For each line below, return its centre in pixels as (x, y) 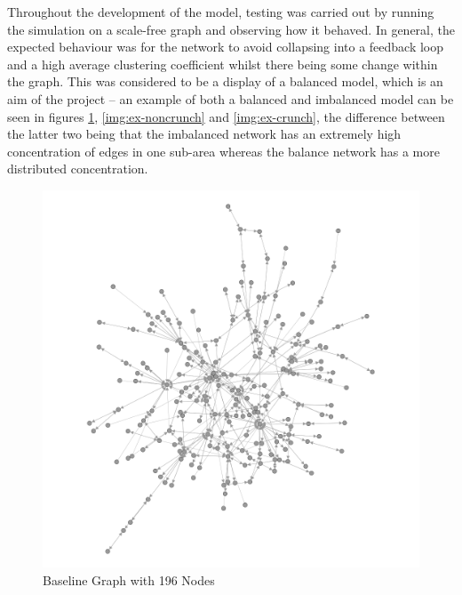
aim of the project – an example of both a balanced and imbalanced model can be (231, 98)
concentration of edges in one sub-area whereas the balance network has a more (223, 151)
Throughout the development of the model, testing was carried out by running (221, 12)
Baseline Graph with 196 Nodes (129, 579)
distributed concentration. (78, 169)
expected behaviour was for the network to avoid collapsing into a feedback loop (226, 47)
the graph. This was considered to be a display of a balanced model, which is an (225, 81)
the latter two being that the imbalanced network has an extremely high (204, 134)
